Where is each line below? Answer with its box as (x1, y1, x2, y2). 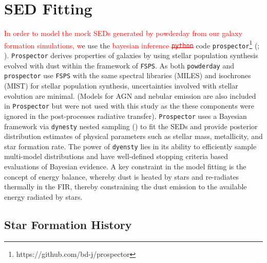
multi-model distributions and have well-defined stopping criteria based (4, 151, 228, 162)
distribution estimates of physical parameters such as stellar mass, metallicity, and (4, 131, 263, 142)
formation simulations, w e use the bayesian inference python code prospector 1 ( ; (4, 38, 260, 50)
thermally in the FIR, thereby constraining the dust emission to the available (4, 181, 247, 192)
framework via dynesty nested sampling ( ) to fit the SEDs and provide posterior (4, 120, 258, 131)
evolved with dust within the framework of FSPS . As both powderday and (4, 60, 235, 71)
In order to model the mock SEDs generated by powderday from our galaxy (4, 28, 242, 39)
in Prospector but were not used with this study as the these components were (4, 100, 255, 111)
